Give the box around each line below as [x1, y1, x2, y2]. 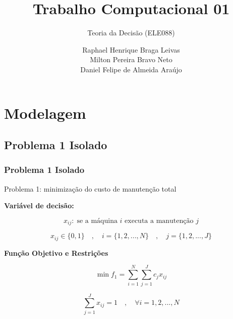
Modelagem [4, 102, 86, 123]
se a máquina [77, 217, 118, 224]
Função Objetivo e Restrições [4, 247, 108, 258]
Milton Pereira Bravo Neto [90, 54, 172, 65]
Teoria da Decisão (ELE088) [87, 27, 175, 38]
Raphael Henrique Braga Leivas [82, 44, 180, 55]
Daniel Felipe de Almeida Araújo [80, 64, 182, 74]
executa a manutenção [125, 217, 194, 224]
